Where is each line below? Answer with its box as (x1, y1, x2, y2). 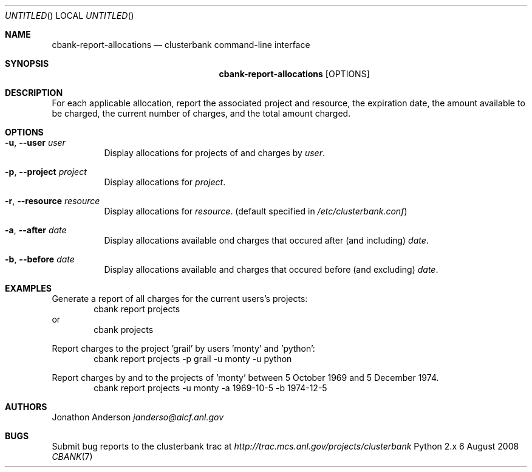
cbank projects (94, 324, 154, 335)
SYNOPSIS (5, 58, 49, 69)
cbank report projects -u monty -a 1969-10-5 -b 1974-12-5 (94, 383, 327, 393)
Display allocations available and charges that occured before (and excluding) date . (104, 264, 438, 275)
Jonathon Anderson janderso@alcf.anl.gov (52, 412, 224, 422)
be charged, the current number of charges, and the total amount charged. (52, 108, 351, 118)
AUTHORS (5, 402, 47, 412)
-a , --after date (5, 225, 67, 235)
